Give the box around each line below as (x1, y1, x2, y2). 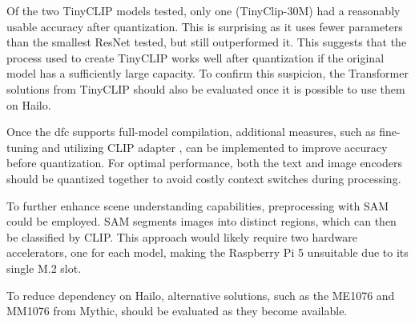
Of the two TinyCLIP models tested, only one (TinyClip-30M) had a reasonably (6, 2, 401, 18)
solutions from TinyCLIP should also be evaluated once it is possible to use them (6, 80, 405, 97)
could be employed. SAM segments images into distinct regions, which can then (6, 213, 397, 230)
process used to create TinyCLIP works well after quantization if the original (6, 49, 385, 66)
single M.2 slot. (6, 259, 82, 276)
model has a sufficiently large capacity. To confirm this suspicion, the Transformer (6, 65, 409, 82)
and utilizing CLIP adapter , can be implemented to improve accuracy (42, 138, 388, 155)
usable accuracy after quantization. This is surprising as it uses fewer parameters (6, 18, 403, 34)
